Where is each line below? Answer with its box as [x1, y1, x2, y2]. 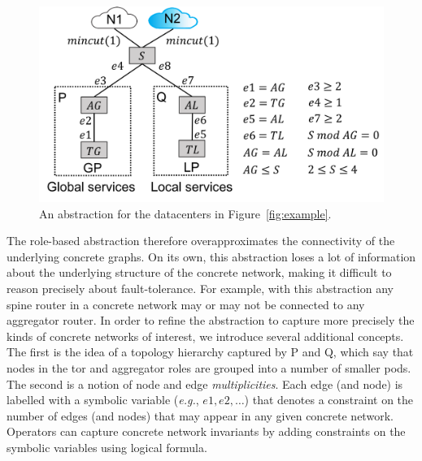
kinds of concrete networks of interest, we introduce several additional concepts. [7, 327, 404, 344]
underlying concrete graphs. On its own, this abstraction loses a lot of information [7, 248, 416, 265]
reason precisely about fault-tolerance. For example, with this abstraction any [7, 279, 394, 296]
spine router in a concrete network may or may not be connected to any [7, 295, 365, 312]
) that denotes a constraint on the [244, 391, 414, 408]
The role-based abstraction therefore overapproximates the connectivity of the [7, 232, 395, 249]
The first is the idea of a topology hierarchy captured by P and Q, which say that [7, 343, 414, 360]
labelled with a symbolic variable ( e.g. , [7, 391, 199, 408]
